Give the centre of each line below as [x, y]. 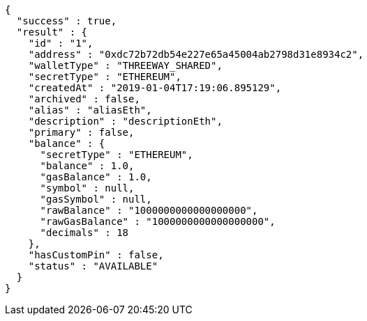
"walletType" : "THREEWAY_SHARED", [125, 65]
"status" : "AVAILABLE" [93, 266]
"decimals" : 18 [84, 233]
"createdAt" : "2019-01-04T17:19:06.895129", [155, 88]
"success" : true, [67, 21]
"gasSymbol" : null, [96, 199]
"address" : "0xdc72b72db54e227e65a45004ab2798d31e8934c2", [196, 54]
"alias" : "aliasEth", [90, 110]
